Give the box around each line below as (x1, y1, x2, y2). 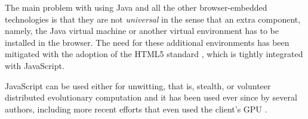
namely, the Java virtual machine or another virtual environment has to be (5, 24, 279, 37)
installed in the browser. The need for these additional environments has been (5, 36, 289, 48)
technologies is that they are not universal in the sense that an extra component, (5, 12, 301, 25)
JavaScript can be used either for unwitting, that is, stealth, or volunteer (5, 79, 271, 92)
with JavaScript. (5, 59, 64, 71)
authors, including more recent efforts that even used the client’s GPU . (5, 102, 267, 115)
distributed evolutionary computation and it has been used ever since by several (5, 91, 297, 104)
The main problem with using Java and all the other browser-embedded (5, 1, 267, 13)
